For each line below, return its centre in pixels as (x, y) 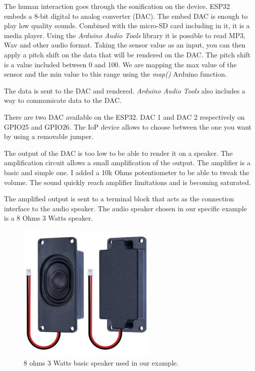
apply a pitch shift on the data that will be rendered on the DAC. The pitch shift (127, 54)
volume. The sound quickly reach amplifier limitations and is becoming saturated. (127, 182)
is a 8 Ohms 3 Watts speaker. (49, 218)
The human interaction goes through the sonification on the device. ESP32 (117, 6)
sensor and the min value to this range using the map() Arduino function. (115, 74)
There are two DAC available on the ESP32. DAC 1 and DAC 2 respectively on (124, 116)
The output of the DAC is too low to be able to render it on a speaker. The (118, 153)
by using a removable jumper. (49, 136)
